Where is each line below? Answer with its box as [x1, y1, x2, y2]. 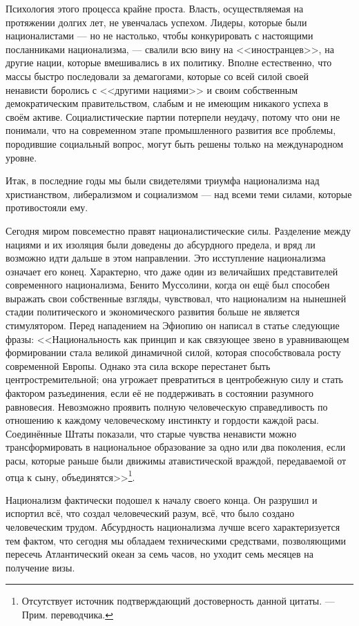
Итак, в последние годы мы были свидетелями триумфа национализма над [6, 173, 320, 188]
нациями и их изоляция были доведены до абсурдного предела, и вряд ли [6, 237, 316, 251]
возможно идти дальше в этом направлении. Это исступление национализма [6, 251, 326, 265]
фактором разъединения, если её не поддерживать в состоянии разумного [6, 386, 313, 400]
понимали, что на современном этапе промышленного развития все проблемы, [6, 123, 336, 137]
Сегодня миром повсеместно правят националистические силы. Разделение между [6, 223, 351, 237]
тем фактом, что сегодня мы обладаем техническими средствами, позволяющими [6, 533, 347, 547]
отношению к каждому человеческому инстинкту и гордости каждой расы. [6, 413, 319, 427]
